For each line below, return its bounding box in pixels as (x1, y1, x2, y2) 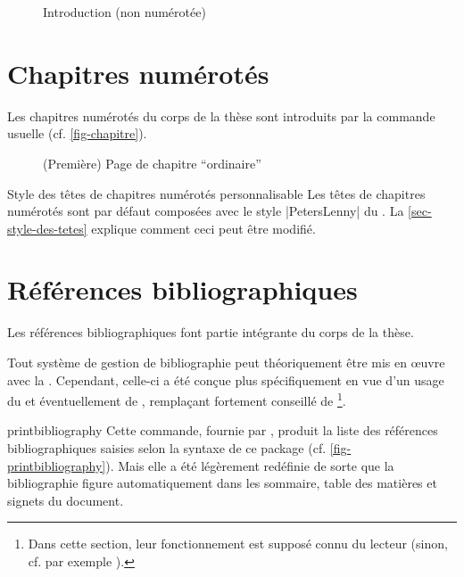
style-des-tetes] (7, 218, 87, 237)
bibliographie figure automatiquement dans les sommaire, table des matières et (7, 474, 437, 492)
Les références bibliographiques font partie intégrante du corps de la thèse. (7, 323, 414, 342)
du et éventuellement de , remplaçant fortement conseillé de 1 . (7, 389, 346, 409)
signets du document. (7, 490, 124, 509)
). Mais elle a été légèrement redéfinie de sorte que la (105, 456, 394, 474)
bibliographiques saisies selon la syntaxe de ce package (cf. (7, 439, 327, 457)
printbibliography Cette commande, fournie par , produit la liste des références (7, 421, 438, 440)
